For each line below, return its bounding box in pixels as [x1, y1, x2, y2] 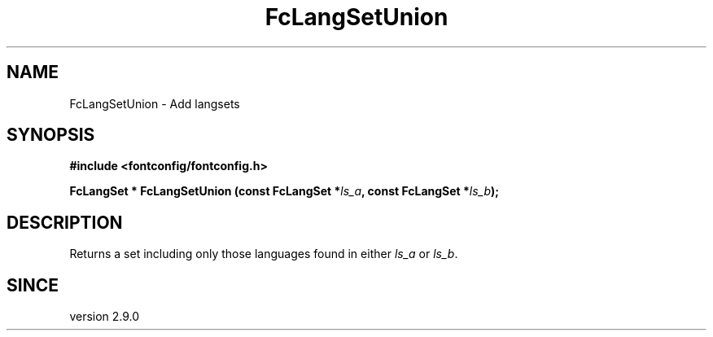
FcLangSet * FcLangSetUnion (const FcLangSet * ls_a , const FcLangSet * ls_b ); [69, 184, 500, 199]
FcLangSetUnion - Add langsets [69, 96, 240, 111]
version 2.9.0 [69, 309, 140, 324]
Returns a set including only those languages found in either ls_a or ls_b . [69, 247, 458, 261]
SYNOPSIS [7, 125, 95, 146]
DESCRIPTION [7, 212, 123, 233]
